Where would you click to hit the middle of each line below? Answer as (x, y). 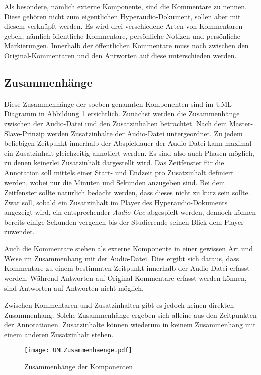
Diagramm (20, 113)
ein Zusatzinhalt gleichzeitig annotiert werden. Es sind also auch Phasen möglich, (129, 153)
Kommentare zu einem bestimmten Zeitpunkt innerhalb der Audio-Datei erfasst (127, 268)
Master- (241, 123)
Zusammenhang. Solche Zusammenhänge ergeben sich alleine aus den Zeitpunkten (130, 314)
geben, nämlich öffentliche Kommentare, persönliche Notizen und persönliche (122, 35)
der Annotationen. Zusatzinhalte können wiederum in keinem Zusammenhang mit (130, 324)
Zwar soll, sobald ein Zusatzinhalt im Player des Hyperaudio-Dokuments (116, 202)
